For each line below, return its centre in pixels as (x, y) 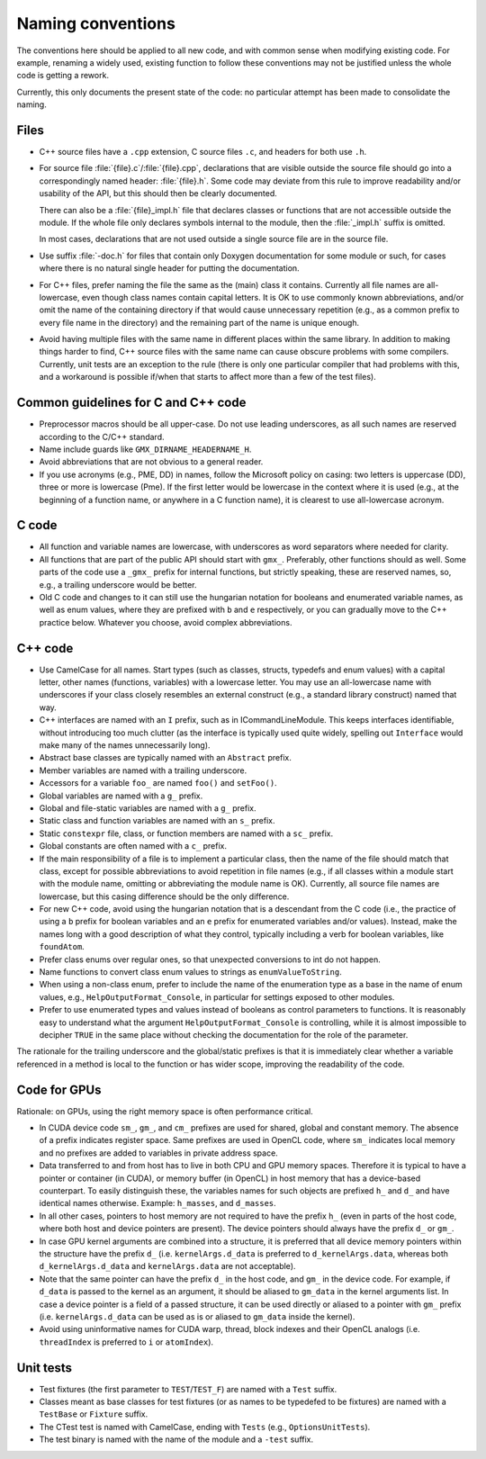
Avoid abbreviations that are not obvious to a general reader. (151, 462)
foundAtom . (62, 947)
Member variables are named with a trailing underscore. (143, 770)
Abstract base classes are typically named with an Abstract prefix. (165, 758)
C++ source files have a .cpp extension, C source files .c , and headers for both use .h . (203, 152)
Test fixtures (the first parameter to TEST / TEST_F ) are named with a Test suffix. (188, 1389)
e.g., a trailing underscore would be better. (118, 584)
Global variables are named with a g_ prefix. (121, 796)
